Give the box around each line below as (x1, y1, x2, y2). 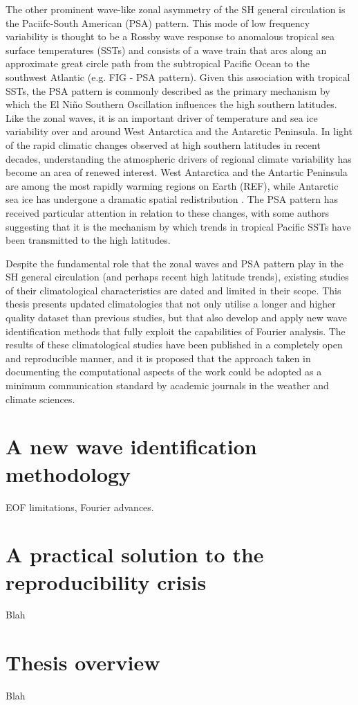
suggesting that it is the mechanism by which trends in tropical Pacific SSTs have (6, 219, 351, 233)
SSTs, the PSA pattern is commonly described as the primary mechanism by (6, 83, 330, 98)
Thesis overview (6, 648, 160, 677)
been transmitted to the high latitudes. (6, 233, 171, 247)
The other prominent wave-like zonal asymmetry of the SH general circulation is (6, 2, 346, 16)
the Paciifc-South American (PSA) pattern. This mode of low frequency (6, 15, 310, 30)
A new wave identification (6, 432, 257, 461)
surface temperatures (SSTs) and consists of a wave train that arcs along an (6, 42, 327, 57)
